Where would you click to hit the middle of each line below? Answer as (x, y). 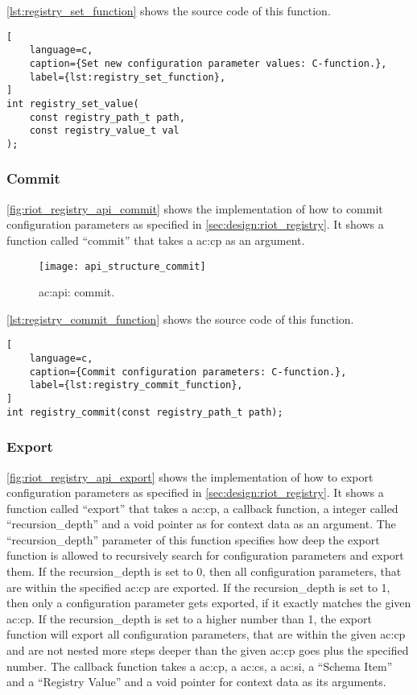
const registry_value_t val (104, 131)
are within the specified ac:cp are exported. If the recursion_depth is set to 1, (198, 587)
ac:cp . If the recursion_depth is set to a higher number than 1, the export (189, 618)
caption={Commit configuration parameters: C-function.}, (188, 372)
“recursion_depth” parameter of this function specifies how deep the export (193, 539)
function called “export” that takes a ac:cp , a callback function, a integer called (202, 508)
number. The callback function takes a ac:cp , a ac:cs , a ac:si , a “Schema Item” (200, 666)
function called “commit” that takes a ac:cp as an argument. (156, 240)
